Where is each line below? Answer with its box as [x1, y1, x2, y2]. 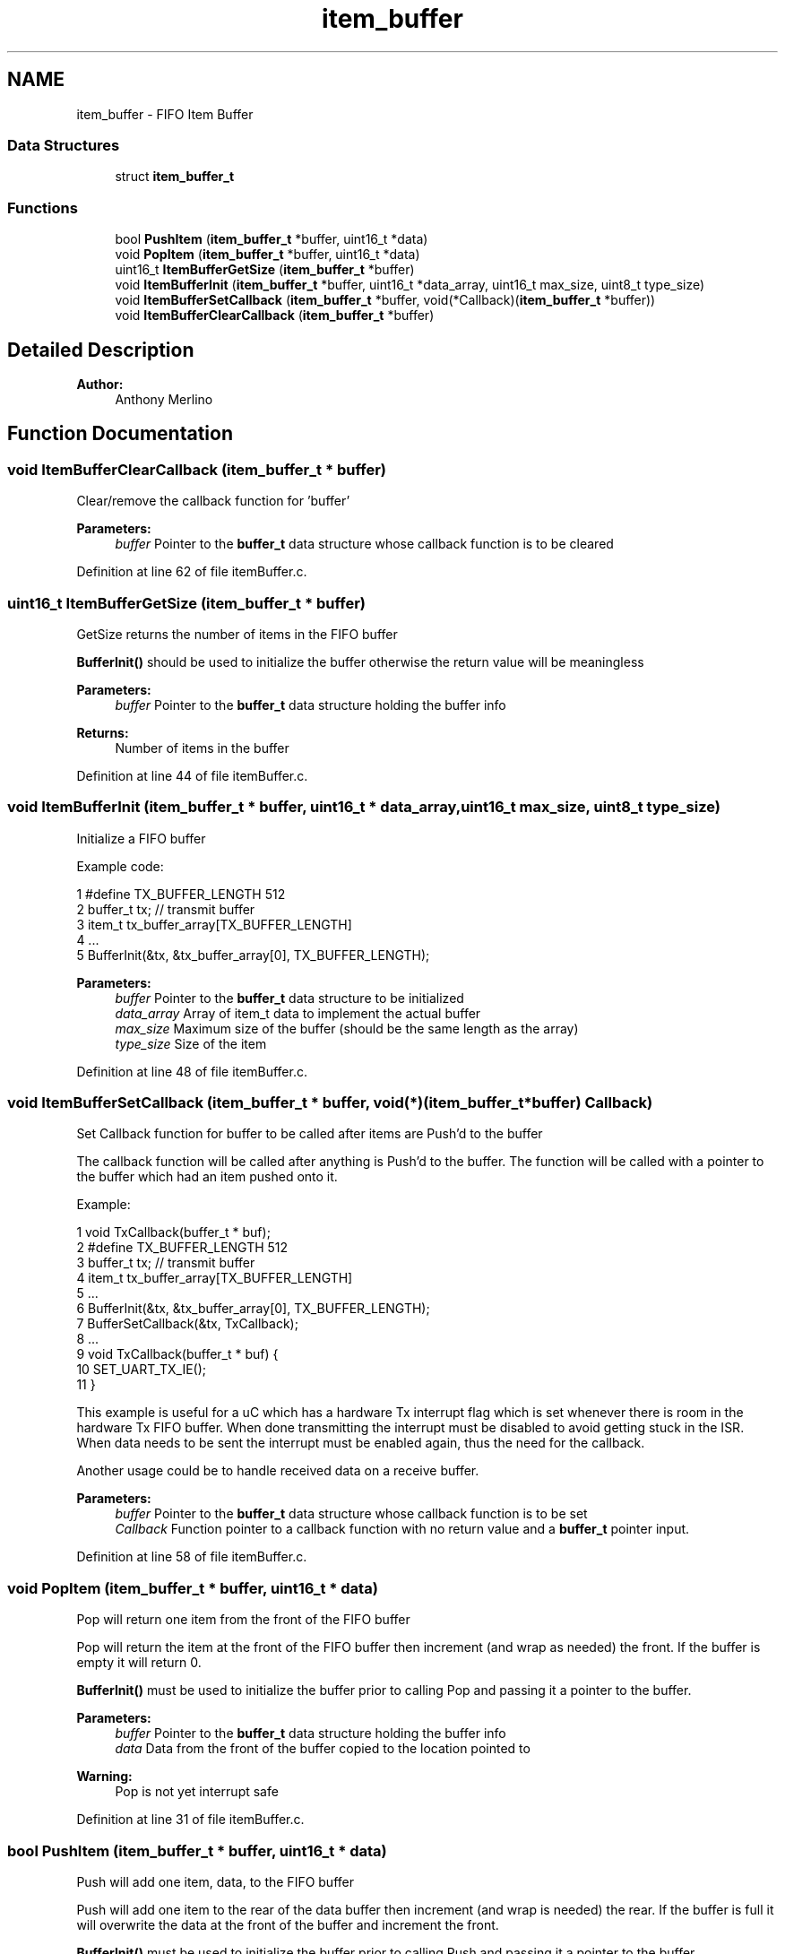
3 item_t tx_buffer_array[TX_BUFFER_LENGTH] [76, 916, 352, 932]
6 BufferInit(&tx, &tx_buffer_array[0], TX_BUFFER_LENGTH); [76, 1301, 430, 1317]
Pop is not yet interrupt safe [115, 1784, 279, 1800]
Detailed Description [7, 338, 194, 361]
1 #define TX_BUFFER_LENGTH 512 [76, 886, 286, 902]
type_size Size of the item [115, 1035, 267, 1051]
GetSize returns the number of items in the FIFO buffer [76, 626, 398, 642]
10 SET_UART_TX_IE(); [76, 1362, 207, 1378]
